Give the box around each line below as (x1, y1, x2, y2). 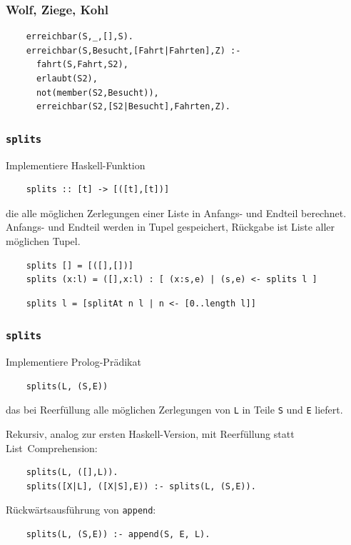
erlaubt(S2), (36, 74, 98, 84)
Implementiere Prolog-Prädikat (6, 354, 141, 369)
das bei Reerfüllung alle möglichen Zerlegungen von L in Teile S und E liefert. (6, 402, 343, 417)
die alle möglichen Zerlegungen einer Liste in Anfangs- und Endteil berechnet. (6, 205, 347, 220)
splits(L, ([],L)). (26, 467, 118, 478)
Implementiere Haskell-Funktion (6, 157, 146, 172)
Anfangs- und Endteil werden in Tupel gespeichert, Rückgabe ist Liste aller (6, 219, 335, 234)
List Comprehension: (6, 440, 98, 455)
